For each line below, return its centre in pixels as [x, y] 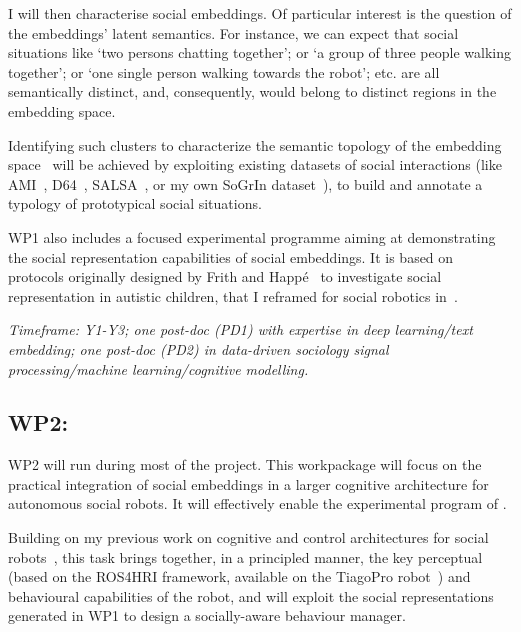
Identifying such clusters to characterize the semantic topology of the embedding [255, 144]
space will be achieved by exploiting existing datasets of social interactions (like [255, 164]
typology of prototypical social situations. [135, 203]
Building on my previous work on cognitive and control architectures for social [248, 537]
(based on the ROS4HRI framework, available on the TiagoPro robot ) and [239, 576]
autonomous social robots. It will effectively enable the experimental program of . [257, 503]
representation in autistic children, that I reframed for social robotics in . [233, 295]
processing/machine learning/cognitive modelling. [158, 368]
